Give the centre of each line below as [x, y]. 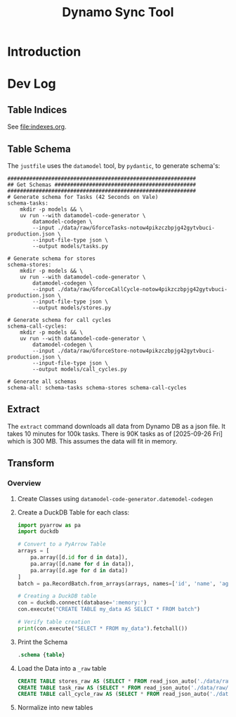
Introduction [44, 52]
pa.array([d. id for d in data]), [79, 557]
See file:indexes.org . [37, 127]
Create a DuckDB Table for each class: [73, 512]
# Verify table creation [54, 622]
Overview [24, 484]
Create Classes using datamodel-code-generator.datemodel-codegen [115, 498]
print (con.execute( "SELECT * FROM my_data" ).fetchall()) [103, 628]
